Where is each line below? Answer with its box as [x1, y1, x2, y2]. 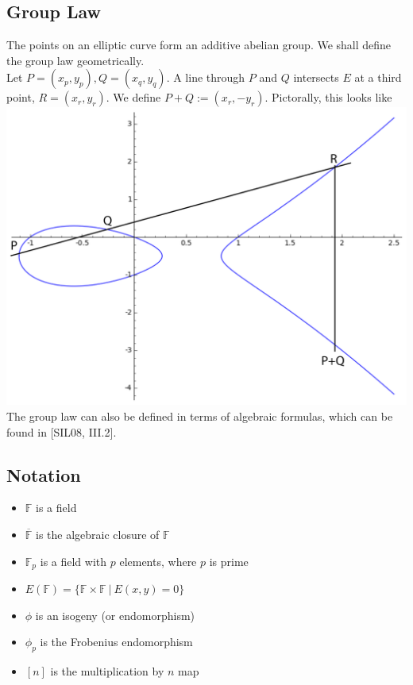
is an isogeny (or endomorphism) [35, 606, 195, 623]
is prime [209, 552, 249, 569]
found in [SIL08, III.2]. [6, 423, 117, 440]
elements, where [119, 552, 197, 569]
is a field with [40, 552, 107, 569]
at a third [354, 69, 402, 86]
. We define [106, 89, 161, 106]
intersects [293, 69, 339, 86]
